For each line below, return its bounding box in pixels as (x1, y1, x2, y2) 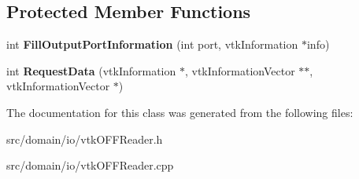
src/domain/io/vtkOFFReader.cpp (6, 157, 174, 174)
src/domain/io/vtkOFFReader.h (6, 130, 163, 147)
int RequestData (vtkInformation (6, 62, 176, 79)
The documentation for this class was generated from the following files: (6, 104, 353, 120)
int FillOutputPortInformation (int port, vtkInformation (6, 36, 298, 53)
